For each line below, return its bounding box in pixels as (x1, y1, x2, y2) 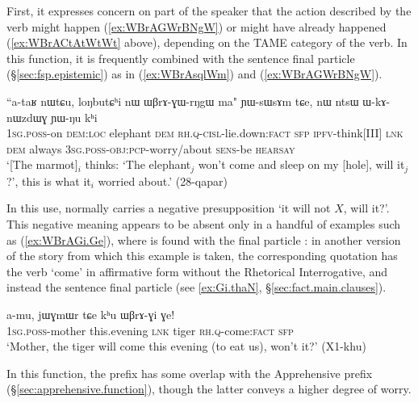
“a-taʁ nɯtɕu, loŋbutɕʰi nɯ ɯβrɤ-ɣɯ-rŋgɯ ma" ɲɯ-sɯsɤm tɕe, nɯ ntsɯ (6, 92, 359, 109)
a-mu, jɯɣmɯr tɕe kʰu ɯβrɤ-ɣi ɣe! (6, 305, 175, 322)
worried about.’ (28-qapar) (98, 172, 228, 189)
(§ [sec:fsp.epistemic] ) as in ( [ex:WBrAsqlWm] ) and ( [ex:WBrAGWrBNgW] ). (6, 65, 382, 82)
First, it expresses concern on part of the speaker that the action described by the (6, 2, 412, 19)
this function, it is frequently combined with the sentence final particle (6, 49, 355, 66)
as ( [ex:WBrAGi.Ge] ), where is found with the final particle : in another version (6, 231, 401, 248)
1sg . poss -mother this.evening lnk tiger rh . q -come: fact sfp (6, 321, 294, 338)
